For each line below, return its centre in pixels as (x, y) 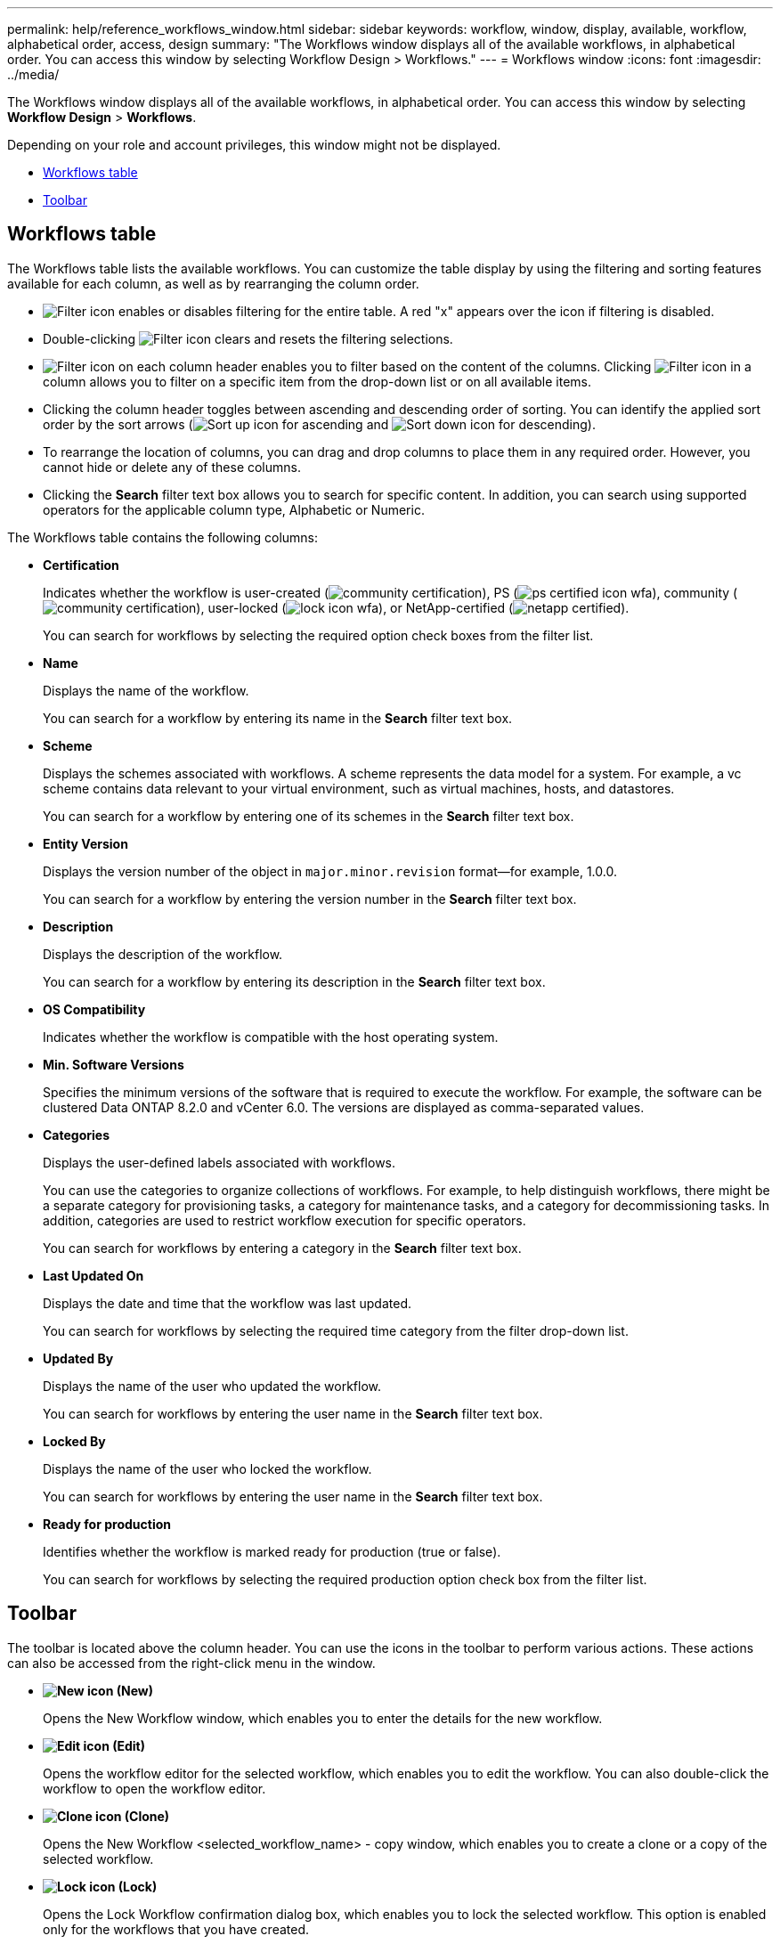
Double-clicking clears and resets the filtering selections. (248, 338)
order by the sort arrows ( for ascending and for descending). (319, 424)
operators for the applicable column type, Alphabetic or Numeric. (234, 509)
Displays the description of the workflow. (163, 954)
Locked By (74, 1441)
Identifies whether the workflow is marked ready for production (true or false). (272, 1551)
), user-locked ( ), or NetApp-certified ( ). (413, 607)
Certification (81, 565)
